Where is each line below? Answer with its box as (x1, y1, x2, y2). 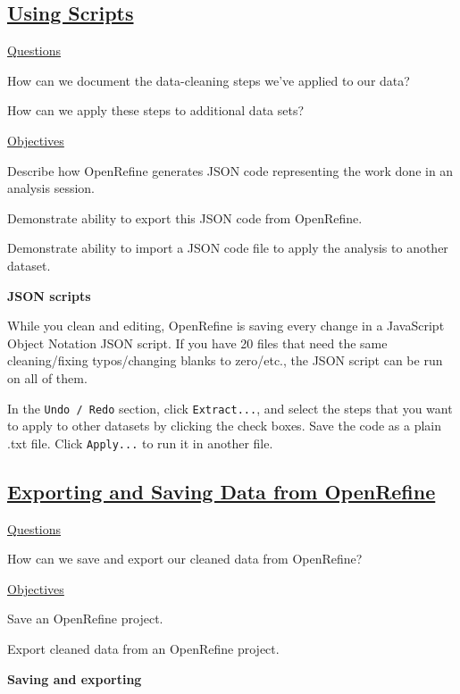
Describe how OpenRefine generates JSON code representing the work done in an (7, 161, 454, 180)
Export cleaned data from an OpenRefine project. (7, 640, 280, 657)
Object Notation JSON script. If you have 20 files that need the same (7, 333, 388, 352)
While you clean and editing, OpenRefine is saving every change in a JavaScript (7, 316, 445, 335)
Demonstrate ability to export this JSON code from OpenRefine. (7, 208, 363, 227)
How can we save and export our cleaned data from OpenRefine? (7, 549, 363, 568)
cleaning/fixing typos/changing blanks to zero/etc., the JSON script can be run (7, 351, 443, 370)
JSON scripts (7, 286, 91, 305)
